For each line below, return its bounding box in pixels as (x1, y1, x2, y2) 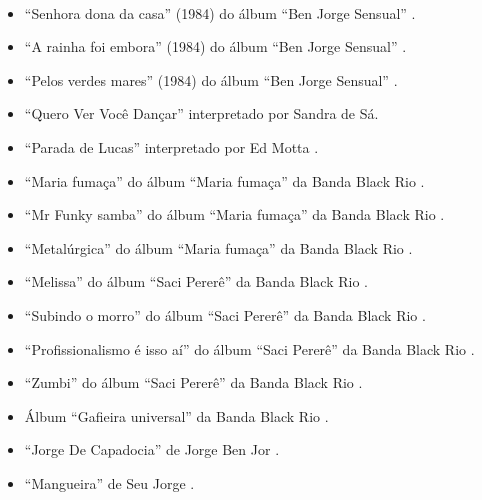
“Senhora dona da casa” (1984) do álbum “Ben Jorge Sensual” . (24, 2, 416, 23)
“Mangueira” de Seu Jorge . (24, 472, 195, 493)
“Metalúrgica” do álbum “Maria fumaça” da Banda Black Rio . (24, 237, 413, 258)
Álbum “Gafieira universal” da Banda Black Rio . (24, 405, 329, 426)
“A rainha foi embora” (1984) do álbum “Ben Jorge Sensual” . (24, 36, 407, 57)
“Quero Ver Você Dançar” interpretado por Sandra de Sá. (24, 103, 379, 124)
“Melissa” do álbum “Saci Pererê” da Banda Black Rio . (24, 271, 369, 292)
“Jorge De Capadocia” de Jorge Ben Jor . (24, 439, 280, 460)
